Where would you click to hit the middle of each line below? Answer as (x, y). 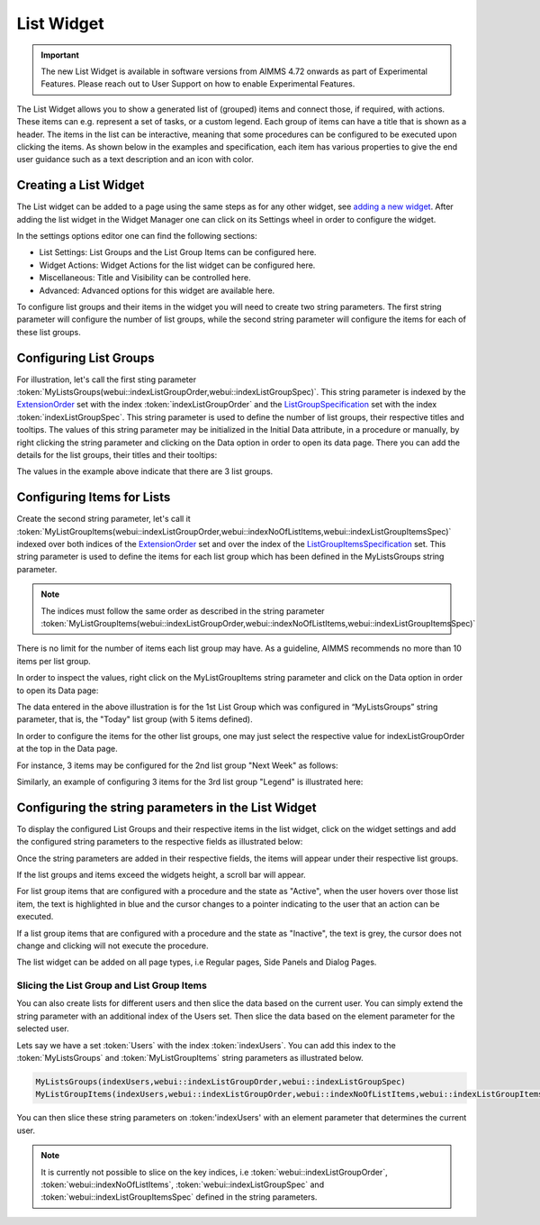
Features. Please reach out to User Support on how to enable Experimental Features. (198, 84)
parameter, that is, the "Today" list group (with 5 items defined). (135, 719)
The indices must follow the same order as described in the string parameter (183, 611)
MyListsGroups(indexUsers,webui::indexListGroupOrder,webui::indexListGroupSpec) (221, 1082)
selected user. (43, 1028)
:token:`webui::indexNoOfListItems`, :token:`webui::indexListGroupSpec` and (182, 1184)
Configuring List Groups (85, 357)
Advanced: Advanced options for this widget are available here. (157, 290)
